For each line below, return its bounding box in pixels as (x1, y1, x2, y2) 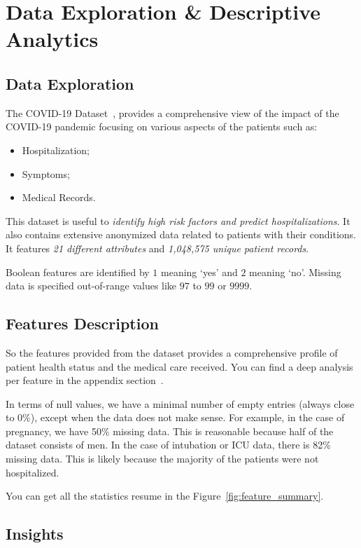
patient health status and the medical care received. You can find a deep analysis (6, 359, 353, 374)
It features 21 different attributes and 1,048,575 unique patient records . (6, 240, 309, 255)
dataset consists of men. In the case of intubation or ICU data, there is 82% (6, 437, 331, 452)
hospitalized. (6, 465, 59, 479)
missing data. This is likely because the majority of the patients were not (6, 451, 319, 466)
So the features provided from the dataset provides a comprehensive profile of (6, 345, 338, 359)
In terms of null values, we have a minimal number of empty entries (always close (6, 396, 355, 411)
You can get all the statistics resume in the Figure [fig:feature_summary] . (6, 488, 324, 503)
